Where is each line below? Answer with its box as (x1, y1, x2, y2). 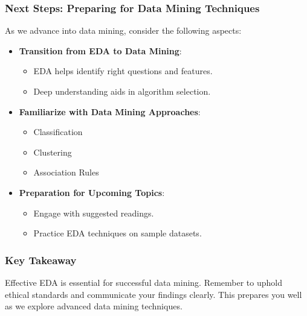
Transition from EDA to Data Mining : (19, 44, 182, 57)
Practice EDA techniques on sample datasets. (33, 227, 202, 239)
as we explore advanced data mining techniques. (5, 300, 183, 312)
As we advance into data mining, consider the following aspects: (5, 24, 242, 37)
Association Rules (33, 166, 99, 179)
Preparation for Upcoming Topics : (19, 186, 165, 198)
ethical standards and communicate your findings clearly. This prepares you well (5, 288, 302, 300)
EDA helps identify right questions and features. (33, 65, 213, 77)
